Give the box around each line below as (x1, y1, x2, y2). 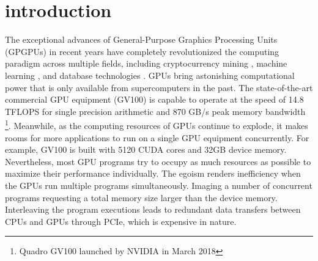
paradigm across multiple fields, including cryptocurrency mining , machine (5, 57, 287, 70)
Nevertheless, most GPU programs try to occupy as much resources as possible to (5, 155, 311, 167)
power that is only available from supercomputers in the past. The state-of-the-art (5, 81, 313, 94)
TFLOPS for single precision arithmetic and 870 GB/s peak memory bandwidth (5, 105, 306, 117)
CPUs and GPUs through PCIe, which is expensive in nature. (5, 215, 237, 227)
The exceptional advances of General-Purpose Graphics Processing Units (5, 33, 278, 46)
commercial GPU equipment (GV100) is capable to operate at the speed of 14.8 (5, 93, 304, 106)
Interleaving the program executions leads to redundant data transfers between (5, 203, 301, 216)
